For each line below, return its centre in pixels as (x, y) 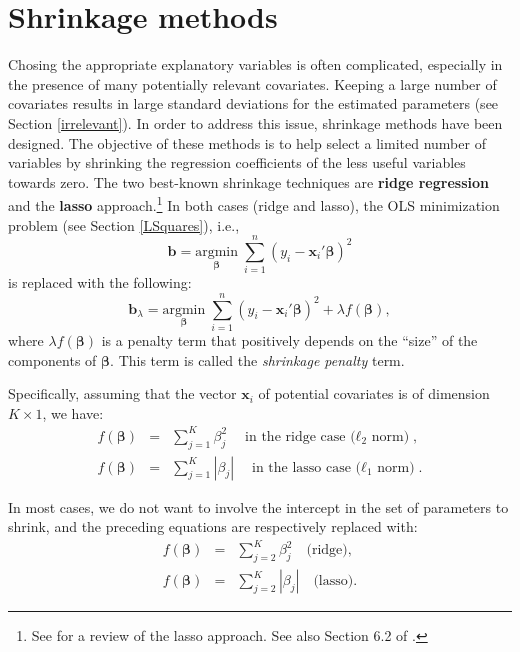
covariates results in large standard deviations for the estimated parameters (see (253, 103)
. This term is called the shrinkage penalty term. (257, 359)
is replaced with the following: (100, 282)
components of (52, 359)
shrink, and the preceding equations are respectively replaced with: (213, 526)
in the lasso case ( (307, 467)
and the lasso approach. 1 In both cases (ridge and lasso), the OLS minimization (254, 203)
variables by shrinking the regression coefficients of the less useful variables (237, 162)
